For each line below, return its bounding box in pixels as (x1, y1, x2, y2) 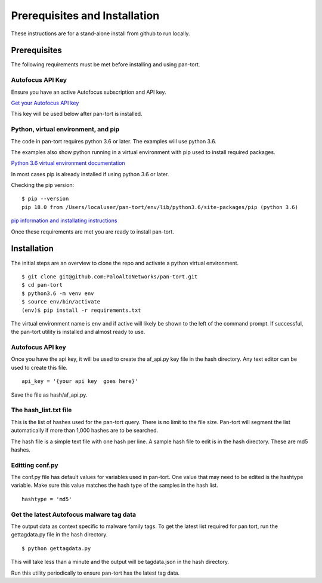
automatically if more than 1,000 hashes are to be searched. (11, 427, 159, 434)
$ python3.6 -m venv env (21, 290, 94, 297)
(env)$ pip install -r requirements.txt (21, 306, 141, 314)
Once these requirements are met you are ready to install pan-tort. (11, 228, 174, 235)
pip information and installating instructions (11, 217, 117, 224)
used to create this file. (11, 364, 68, 371)
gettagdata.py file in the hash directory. (11, 531, 108, 538)
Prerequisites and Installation (11, 9, 160, 22)
